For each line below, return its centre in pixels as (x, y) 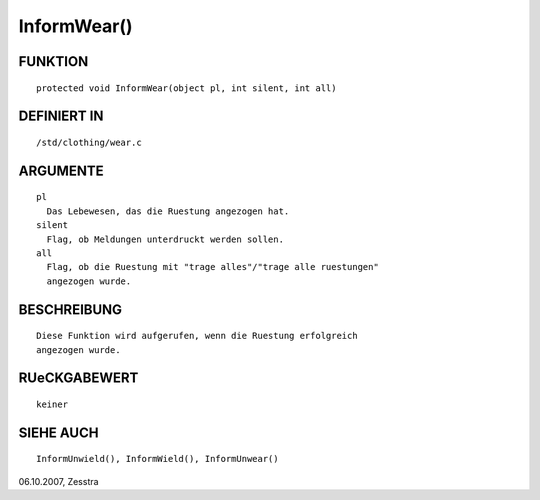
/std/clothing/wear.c (89, 142)
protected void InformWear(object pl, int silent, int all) (186, 88)
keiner (52, 404)
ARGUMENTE (61, 170)
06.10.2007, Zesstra (58, 481)
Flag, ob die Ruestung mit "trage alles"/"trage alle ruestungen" (212, 267)
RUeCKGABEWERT (78, 378)
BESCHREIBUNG (70, 309)
